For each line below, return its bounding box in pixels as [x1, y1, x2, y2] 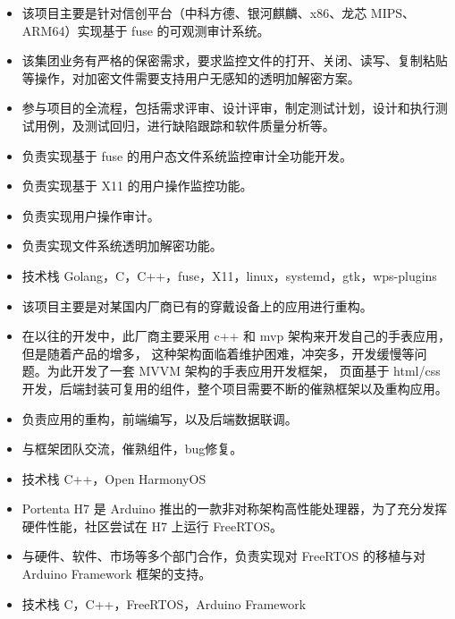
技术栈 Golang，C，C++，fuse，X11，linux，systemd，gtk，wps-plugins [21, 266, 437, 284]
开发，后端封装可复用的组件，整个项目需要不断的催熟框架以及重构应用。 [21, 378, 448, 397]
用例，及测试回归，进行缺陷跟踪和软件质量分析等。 [34, 115, 335, 134]
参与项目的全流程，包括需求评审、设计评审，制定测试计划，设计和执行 [21, 98, 435, 117]
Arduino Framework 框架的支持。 [21, 564, 212, 583]
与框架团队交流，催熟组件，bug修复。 [21, 439, 243, 458]
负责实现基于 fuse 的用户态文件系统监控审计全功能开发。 [21, 146, 352, 165]
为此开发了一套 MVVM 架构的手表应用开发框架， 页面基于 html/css [46, 361, 441, 380]
